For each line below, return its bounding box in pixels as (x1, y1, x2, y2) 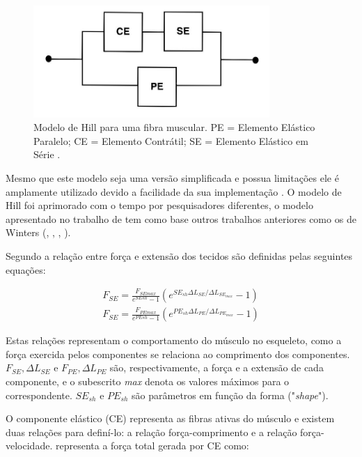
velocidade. (6, 438, 53, 453)
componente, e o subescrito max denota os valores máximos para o (6, 373, 290, 388)
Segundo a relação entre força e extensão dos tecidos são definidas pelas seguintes (6, 248, 353, 263)
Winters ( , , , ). (6, 225, 71, 240)
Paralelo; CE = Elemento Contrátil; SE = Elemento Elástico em (33, 133, 308, 148)
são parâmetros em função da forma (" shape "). (132, 387, 329, 402)
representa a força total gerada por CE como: (55, 438, 249, 453)
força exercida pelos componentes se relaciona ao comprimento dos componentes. (6, 346, 350, 361)
